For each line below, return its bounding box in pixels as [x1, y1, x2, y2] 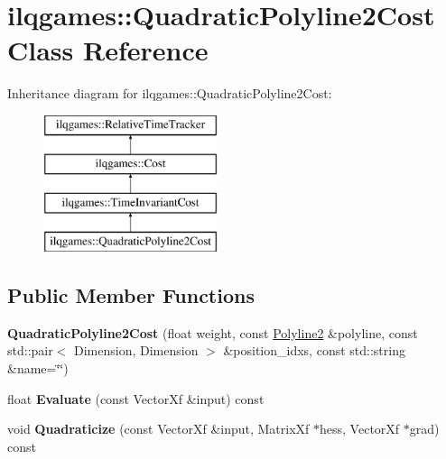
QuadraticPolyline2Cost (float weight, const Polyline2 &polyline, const [7, 323, 418, 342]
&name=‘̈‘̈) [7, 359, 69, 378]
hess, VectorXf [320, 419, 400, 438]
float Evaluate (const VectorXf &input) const [7, 389, 265, 408]
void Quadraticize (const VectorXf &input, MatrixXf [7, 419, 310, 438]
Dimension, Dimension [74, 341, 199, 360]
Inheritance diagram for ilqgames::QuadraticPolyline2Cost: [7, 84, 332, 103]
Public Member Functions [7, 281, 255, 309]
